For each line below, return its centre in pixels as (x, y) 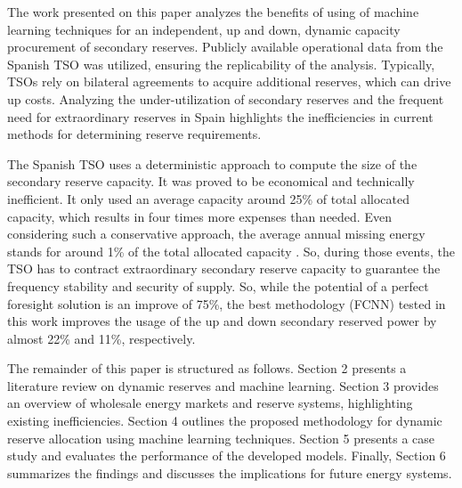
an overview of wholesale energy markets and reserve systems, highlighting (210, 403)
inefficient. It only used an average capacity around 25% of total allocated (209, 198)
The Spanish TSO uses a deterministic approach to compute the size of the (212, 163)
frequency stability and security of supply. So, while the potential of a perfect (218, 285)
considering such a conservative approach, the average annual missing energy (216, 234)
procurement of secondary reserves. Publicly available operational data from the (225, 47)
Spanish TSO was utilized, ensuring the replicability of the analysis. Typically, (221, 64)
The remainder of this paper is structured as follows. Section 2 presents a (207, 368)
